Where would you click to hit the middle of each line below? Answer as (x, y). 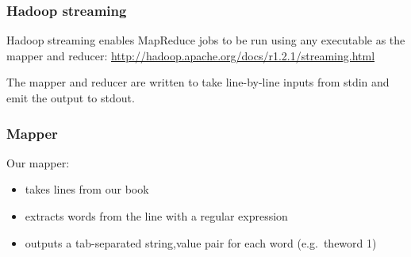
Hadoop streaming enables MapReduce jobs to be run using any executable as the (206, 40)
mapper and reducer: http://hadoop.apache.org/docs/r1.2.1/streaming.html (191, 55)
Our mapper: (38, 162)
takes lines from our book (87, 189)
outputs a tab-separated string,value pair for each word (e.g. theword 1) (201, 242)
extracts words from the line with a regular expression (156, 216)
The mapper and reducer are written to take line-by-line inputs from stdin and (198, 82)
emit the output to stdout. (71, 98)
